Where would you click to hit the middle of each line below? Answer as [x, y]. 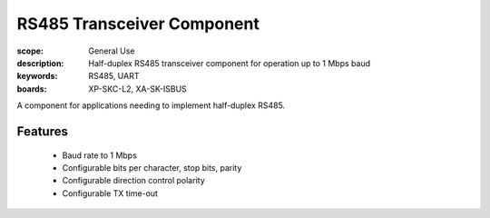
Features [42, 131]
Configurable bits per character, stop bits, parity [152, 167]
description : [40, 63]
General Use [112, 51]
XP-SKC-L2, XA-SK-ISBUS [138, 89]
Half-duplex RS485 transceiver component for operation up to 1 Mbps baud [230, 63]
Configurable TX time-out [110, 193]
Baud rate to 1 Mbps [100, 155]
